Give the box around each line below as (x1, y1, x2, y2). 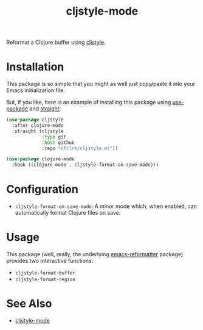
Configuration (6, 182, 79, 196)
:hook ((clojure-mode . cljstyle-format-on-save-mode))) (12, 162, 159, 168)
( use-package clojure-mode (6, 156, 75, 162)
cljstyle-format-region (15, 276, 76, 282)
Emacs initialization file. (6, 87, 65, 94)
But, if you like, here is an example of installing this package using (6, 99, 171, 106)
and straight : (29, 105, 61, 112)
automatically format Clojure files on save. (15, 209, 121, 217)
